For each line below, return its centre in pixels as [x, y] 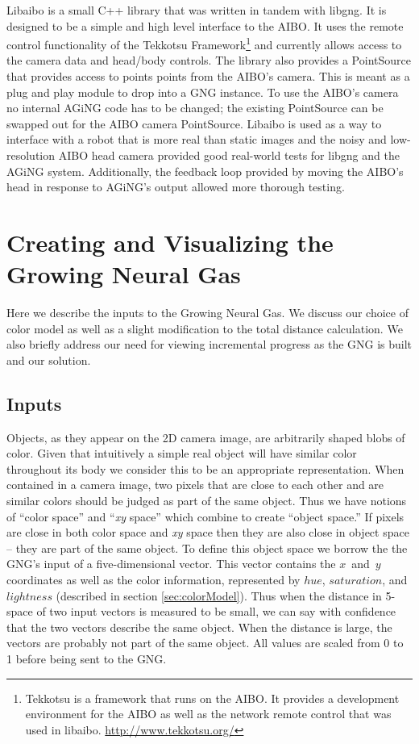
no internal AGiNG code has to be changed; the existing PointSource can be [195, 108]
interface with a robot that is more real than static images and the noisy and [197, 139]
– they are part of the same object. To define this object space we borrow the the [207, 548]
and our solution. [49, 359]
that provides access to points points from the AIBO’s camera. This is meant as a [208, 76]
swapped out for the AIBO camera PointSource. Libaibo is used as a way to [194, 123]
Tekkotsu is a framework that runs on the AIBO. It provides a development [212, 698]
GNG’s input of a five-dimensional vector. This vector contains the [171, 564]
